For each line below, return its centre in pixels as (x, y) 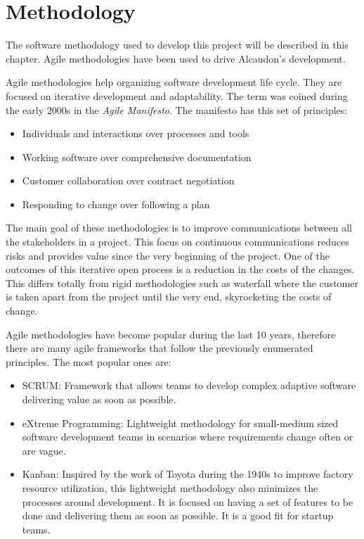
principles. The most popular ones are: (89, 361)
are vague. (44, 450)
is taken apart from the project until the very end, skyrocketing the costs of (169, 297)
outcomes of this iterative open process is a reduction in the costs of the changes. (180, 269)
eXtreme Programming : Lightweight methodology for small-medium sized (180, 423)
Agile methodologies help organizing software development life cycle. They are (174, 82)
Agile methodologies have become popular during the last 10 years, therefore (171, 334)
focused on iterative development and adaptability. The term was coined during (177, 95)
